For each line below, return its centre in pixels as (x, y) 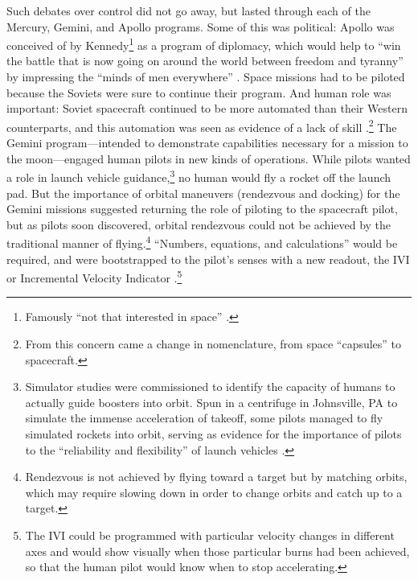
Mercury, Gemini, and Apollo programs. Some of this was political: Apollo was (201, 26)
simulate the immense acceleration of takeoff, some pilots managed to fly (204, 418)
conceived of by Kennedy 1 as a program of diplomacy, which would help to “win (204, 44)
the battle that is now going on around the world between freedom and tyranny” (205, 61)
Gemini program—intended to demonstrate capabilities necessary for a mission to (207, 143)
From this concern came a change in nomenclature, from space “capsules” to (213, 343)
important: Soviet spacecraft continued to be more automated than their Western (207, 108)
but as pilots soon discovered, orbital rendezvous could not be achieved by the (199, 224)
